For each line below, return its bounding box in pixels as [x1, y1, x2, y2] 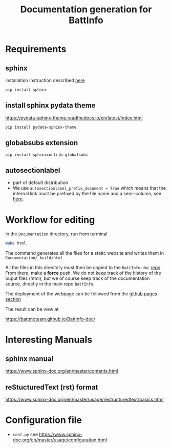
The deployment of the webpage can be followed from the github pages [5, 291, 157, 297]
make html [5, 241, 27, 246]
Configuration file [5, 414, 82, 426]
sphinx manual [5, 354, 54, 363]
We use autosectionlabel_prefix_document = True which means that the [12, 185, 166, 191]
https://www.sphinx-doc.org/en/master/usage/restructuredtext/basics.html [5, 396, 164, 403]
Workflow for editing [5, 214, 95, 226]
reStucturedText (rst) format [5, 383, 98, 392]
